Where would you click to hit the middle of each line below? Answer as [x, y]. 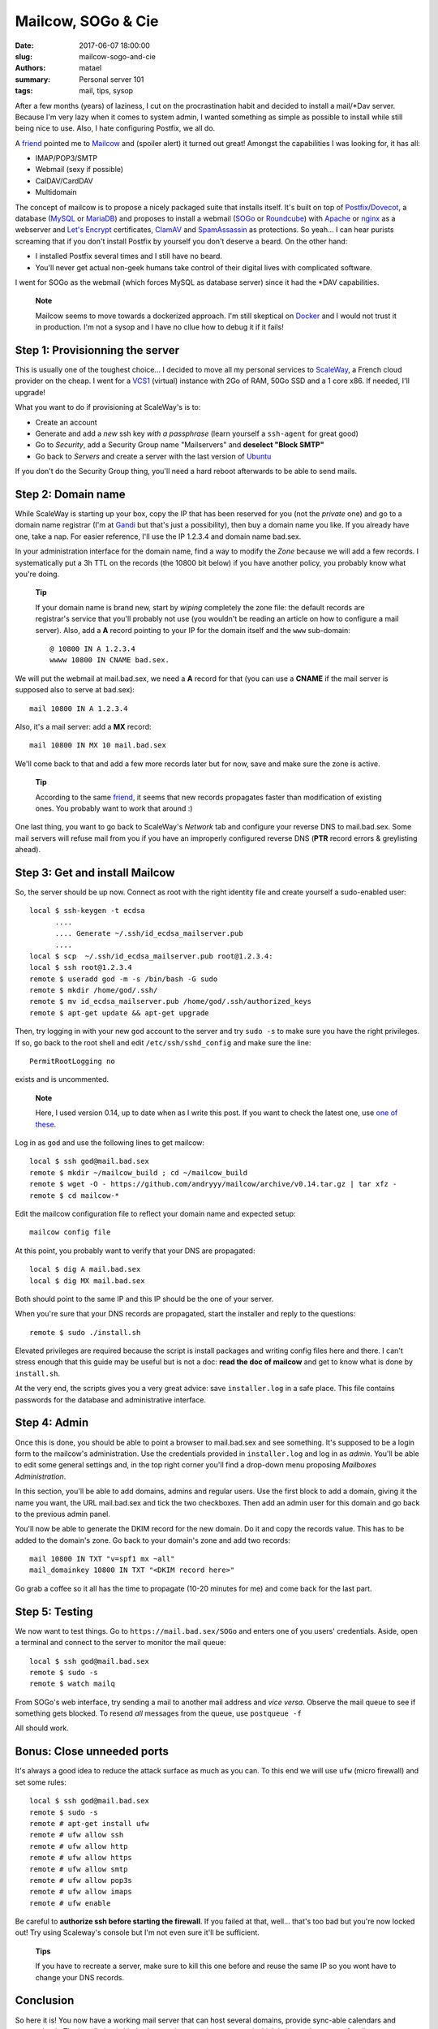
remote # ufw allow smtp [79, 1869]
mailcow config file [70, 1232]
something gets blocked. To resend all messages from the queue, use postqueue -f [158, 1713]
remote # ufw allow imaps [81, 1892]
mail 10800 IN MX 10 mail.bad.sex [98, 745]
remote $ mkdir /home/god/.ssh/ [94, 991]
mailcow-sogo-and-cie [117, 56]
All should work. [42, 1728]
